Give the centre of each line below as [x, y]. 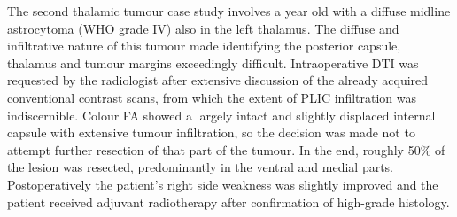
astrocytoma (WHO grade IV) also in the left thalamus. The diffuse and [203, 28]
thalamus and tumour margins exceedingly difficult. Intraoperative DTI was [213, 62]
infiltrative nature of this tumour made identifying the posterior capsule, [204, 46]
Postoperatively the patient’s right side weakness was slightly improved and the [223, 184]
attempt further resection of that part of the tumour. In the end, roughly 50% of [226, 149]
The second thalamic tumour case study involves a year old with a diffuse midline [229, 11]
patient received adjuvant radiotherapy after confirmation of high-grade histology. [228, 201]
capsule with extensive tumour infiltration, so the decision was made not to [211, 132]
